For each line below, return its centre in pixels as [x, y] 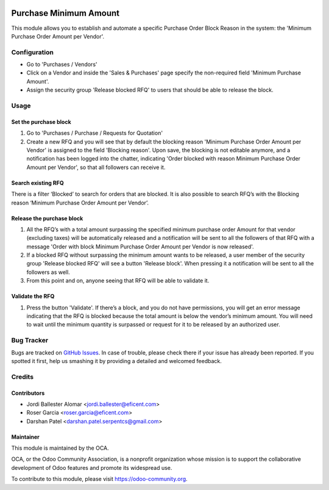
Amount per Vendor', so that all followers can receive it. [96, 167]
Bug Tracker [30, 340]
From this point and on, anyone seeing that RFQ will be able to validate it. [118, 281]
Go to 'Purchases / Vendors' [62, 65]
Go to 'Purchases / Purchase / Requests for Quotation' [95, 133]
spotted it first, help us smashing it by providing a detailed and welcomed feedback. [116, 361]
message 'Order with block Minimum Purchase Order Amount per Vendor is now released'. [140, 247]
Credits [22, 377]
